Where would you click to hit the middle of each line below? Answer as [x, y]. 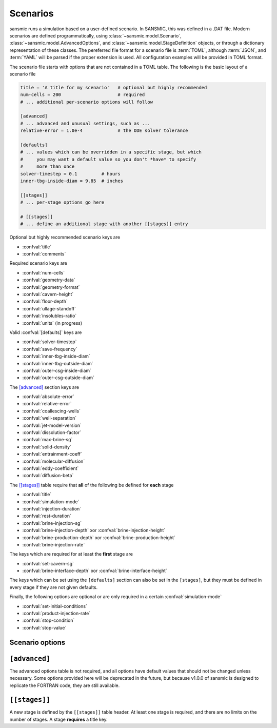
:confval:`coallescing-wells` [51, 411]
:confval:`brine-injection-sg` [52, 523]
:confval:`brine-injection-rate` [54, 544]
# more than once [47, 166]
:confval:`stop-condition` [48, 620]
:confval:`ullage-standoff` [49, 308]
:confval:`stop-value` [44, 627]
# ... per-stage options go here [62, 202]
